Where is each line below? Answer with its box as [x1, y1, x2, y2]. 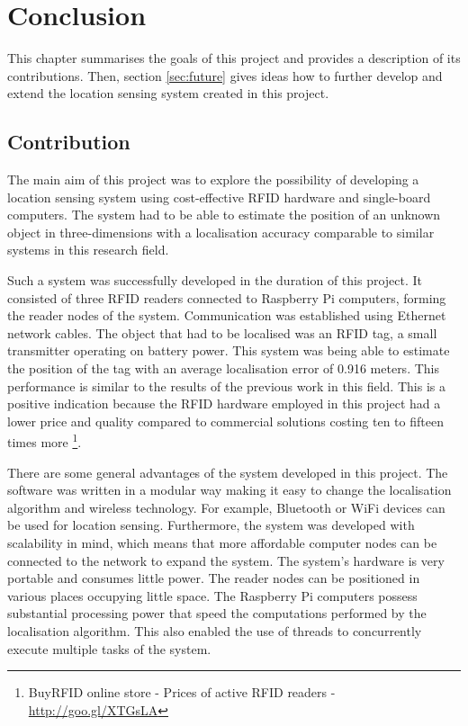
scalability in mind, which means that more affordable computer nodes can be [7, 533, 437, 552]
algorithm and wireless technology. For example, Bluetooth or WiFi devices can [7, 497, 445, 516]
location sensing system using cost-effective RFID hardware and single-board [7, 187, 431, 206]
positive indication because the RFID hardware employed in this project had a [7, 394, 441, 413]
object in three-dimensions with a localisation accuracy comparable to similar [7, 222, 435, 241]
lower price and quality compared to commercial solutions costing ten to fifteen [7, 411, 444, 430]
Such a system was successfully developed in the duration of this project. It [7, 271, 423, 290]
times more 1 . [7, 430, 82, 452]
